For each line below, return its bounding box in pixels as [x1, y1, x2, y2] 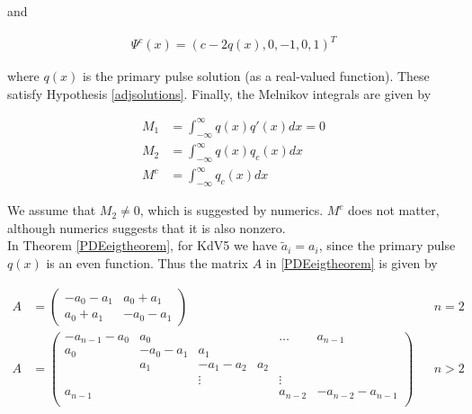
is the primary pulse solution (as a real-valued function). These [82, 67, 430, 85]
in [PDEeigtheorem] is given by [265, 254, 438, 273]
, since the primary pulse [318, 236, 456, 255]
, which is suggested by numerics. [139, 201, 324, 220]
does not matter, [348, 201, 440, 220]
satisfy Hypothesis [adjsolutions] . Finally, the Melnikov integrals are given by [7, 84, 432, 103]
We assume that [7, 201, 96, 220]
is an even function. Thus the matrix [46, 254, 248, 273]
